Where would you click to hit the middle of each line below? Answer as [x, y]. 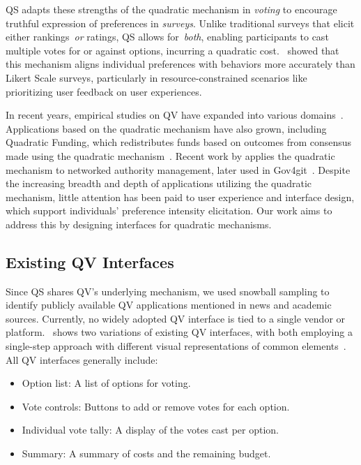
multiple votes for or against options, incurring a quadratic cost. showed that [172, 50]
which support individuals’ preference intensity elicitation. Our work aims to [169, 211]
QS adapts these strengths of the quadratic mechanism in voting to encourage [171, 9]
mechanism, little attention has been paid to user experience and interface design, [180, 197]
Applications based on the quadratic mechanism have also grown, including [166, 128]
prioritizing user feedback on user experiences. [104, 91]
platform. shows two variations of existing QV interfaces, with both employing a [179, 332]
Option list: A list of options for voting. [106, 383]
